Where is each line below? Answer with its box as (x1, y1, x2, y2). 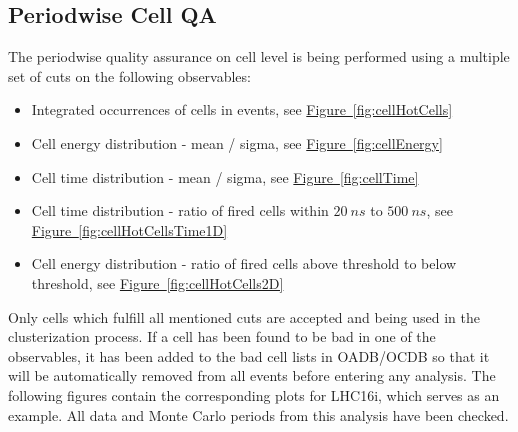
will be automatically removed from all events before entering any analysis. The (8, 365, 496, 386)
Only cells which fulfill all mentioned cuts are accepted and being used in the (8, 306, 480, 327)
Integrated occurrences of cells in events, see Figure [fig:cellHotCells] (31, 99, 453, 120)
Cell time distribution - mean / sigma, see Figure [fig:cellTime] (31, 166, 419, 187)
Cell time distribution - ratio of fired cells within (31, 200, 329, 221)
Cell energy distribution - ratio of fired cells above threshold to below (31, 253, 457, 274)
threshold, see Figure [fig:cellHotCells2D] (31, 272, 284, 293)
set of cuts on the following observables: (8, 65, 251, 86)
